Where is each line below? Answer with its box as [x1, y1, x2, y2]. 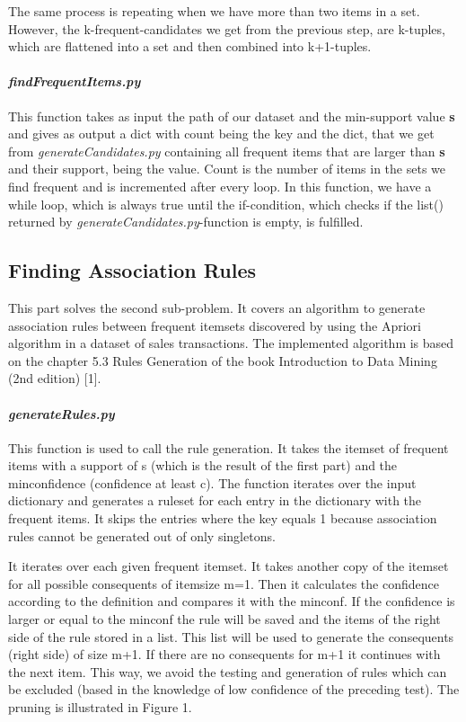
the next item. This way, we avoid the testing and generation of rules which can [8, 662, 447, 681]
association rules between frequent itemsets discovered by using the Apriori [8, 316, 421, 334]
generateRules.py [8, 404, 115, 423]
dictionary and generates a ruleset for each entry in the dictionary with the [8, 491, 422, 510]
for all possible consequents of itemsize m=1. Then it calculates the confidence [8, 574, 439, 593]
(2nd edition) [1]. [8, 369, 101, 388]
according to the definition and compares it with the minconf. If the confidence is [8, 592, 455, 611]
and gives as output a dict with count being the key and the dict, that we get [8, 124, 435, 143]
